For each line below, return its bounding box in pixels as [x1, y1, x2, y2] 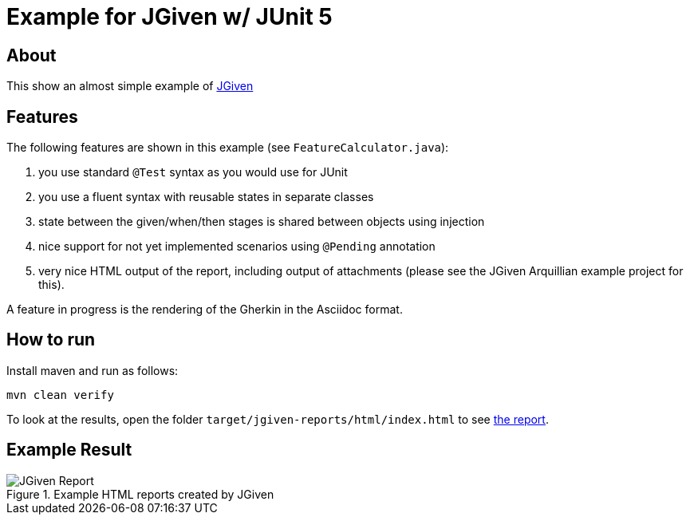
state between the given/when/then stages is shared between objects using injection [38, 215, 485, 229]
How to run [6, 330, 96, 350]
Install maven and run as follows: [6, 363, 179, 377]
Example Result [6, 440, 132, 460]
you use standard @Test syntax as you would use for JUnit [38, 165, 348, 180]
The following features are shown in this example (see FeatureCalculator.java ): [6, 140, 449, 155]
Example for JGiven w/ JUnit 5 [6, 3, 333, 30]
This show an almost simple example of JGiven [6, 79, 254, 93]
